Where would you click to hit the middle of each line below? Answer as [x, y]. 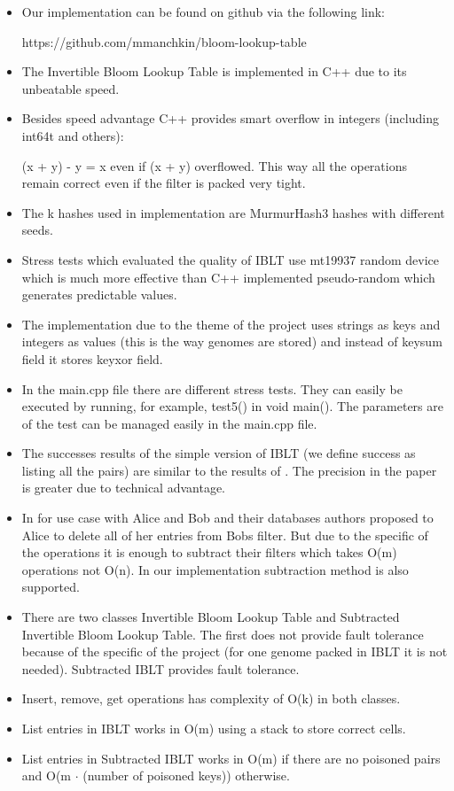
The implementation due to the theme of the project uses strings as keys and [231, 324]
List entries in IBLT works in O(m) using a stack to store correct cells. [214, 728]
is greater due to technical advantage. [123, 488]
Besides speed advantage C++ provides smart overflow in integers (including [230, 118]
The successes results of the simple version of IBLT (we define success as [219, 453]
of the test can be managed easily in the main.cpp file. [169, 423]
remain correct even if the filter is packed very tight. [164, 183]
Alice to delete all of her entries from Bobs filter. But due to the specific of [225, 535]
